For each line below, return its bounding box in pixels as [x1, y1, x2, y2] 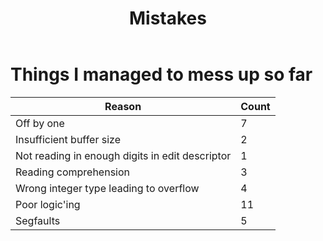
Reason [104, 99, 142, 113]
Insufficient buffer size [15, 132, 121, 146]
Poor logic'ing [15, 197, 81, 211]
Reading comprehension [15, 165, 131, 179]
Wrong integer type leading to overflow [15, 181, 200, 195]
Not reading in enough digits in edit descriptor [15, 148, 232, 162]
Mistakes [129, 7, 207, 30]
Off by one [15, 116, 65, 130]
